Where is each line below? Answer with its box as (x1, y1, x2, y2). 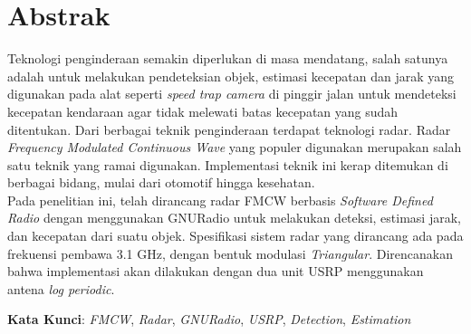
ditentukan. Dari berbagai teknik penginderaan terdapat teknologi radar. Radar (7, 119, 451, 138)
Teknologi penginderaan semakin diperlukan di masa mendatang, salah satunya (7, 49, 448, 68)
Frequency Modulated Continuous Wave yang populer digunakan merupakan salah (7, 138, 462, 157)
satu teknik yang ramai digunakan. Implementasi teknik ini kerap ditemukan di (7, 155, 448, 174)
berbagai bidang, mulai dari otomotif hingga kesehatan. (7, 173, 315, 192)
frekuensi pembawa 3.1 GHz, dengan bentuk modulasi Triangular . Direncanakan (7, 243, 453, 262)
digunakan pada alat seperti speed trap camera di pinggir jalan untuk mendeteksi (7, 84, 457, 103)
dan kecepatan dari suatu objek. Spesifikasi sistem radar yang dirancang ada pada (7, 226, 464, 245)
